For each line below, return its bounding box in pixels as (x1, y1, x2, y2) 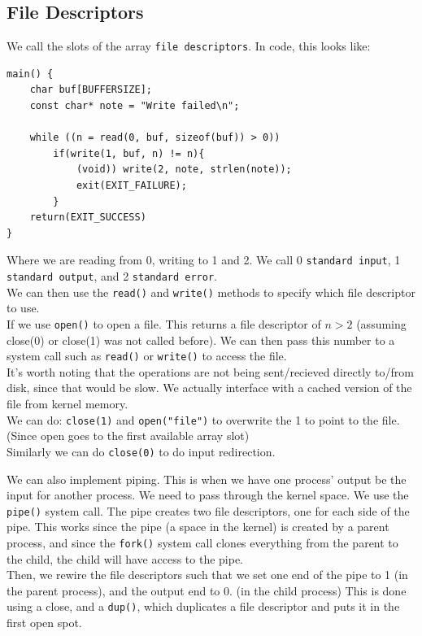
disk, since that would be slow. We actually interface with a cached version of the (7, 379, 412, 396)
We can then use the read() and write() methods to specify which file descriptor (7, 283, 415, 300)
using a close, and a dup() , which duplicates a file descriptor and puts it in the (7, 598, 400, 615)
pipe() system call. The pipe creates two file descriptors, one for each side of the (7, 502, 410, 519)
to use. (7, 299, 40, 316)
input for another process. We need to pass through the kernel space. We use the (7, 486, 409, 503)
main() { (7, 68, 54, 80)
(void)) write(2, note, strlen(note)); (76, 163, 292, 176)
